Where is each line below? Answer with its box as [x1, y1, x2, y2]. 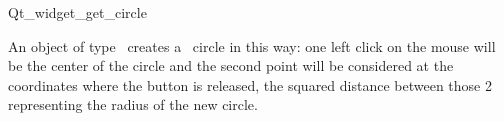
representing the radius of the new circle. [8, 94, 258, 115]
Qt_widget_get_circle [8, 2, 147, 22]
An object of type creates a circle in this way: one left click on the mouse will [8, 35, 496, 56]
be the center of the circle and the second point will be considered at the [8, 55, 454, 76]
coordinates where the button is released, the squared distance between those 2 [8, 74, 492, 95]
